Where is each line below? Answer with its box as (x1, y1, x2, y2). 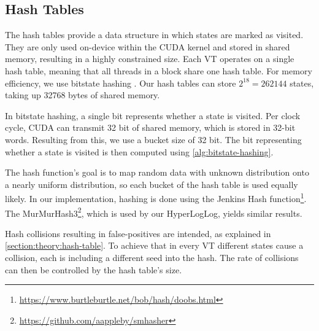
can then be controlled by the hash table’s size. (5, 263, 182, 276)
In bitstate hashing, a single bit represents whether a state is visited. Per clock (5, 109, 301, 122)
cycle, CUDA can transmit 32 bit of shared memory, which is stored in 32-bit (5, 121, 296, 134)
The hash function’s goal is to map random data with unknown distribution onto (5, 166, 309, 179)
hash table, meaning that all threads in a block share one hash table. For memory (5, 64, 312, 77)
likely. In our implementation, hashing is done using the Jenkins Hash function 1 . (5, 190, 307, 204)
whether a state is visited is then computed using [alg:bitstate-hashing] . (5, 145, 274, 158)
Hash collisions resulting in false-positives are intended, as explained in (5, 227, 271, 239)
